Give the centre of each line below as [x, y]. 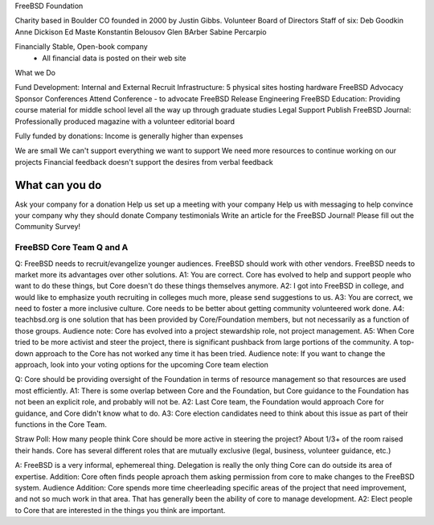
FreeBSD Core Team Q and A [72, 248]
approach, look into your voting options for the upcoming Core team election [142, 365]
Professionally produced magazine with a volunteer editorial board [125, 121]
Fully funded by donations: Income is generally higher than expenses [129, 136]
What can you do [58, 185]
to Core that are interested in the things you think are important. [120, 510]
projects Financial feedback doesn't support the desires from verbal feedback [144, 162]
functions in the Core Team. [61, 424]
